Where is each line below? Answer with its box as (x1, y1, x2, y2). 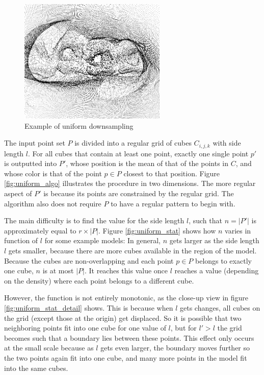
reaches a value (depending (174, 265, 259, 276)
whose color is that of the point (4, 168, 102, 178)
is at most (42, 265, 74, 276)
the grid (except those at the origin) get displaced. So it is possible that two (4, 312, 242, 323)
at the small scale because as (4, 342, 94, 353)
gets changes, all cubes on (179, 302, 260, 313)
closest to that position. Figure (123, 168, 220, 178)
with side (213, 137, 241, 148)
